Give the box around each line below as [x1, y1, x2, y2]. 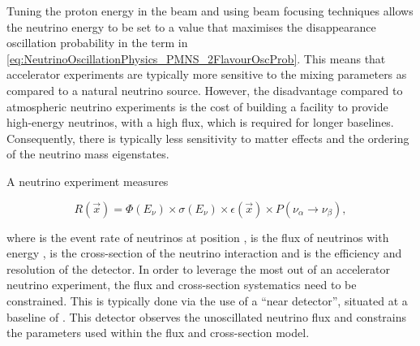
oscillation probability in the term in [6, 34, 188, 51]
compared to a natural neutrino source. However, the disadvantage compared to [6, 81, 403, 98]
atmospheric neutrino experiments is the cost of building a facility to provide [6, 97, 388, 115]
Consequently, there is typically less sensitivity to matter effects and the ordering [6, 129, 409, 146]
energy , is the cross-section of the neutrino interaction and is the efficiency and [6, 244, 402, 262]
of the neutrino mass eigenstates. [6, 145, 169, 162]
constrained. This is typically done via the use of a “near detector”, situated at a [6, 292, 408, 309]
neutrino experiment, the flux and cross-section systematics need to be [6, 276, 357, 293]
